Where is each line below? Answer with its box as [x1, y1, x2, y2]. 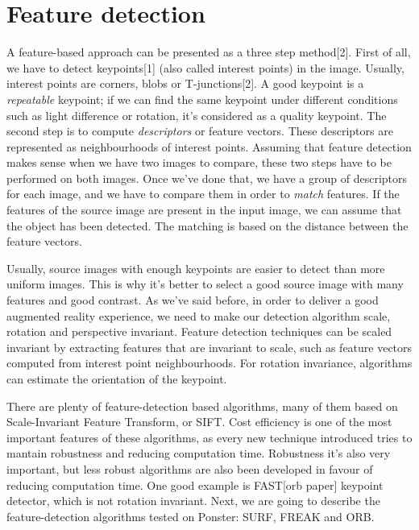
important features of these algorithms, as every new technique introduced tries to [6, 429, 413, 445]
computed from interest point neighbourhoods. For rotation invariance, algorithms [6, 354, 413, 371]
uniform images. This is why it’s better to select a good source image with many [6, 275, 404, 292]
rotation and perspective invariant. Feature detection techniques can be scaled [6, 323, 392, 340]
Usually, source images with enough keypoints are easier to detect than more [6, 259, 385, 276]
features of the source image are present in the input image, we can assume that [6, 201, 402, 218]
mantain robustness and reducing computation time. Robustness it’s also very [6, 445, 391, 462]
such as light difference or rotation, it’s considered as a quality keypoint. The [6, 106, 387, 123]
